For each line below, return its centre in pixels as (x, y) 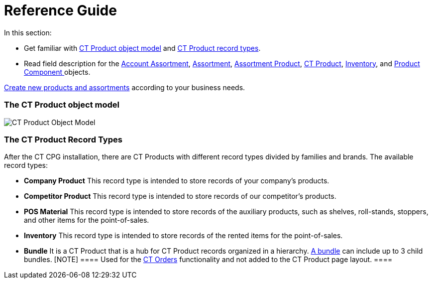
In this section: (28, 32)
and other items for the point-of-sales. (87, 220)
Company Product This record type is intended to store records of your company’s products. (177, 181)
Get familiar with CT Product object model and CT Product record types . (142, 48)
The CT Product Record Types (63, 139)
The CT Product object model (62, 105)
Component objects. (57, 72)
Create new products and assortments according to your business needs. (125, 87)
